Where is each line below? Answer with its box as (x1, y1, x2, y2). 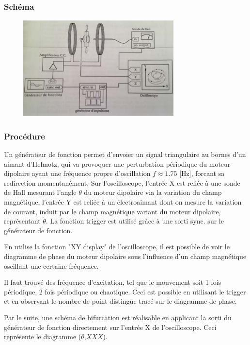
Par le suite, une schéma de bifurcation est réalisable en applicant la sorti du (4, 312, 232, 322)
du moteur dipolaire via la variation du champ (84, 187, 222, 197)
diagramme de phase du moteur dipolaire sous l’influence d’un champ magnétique (4, 251, 247, 261)
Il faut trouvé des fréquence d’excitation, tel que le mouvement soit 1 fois (4, 277, 221, 287)
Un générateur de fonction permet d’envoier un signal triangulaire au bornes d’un (4, 149, 246, 159)
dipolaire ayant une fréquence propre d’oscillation (4, 168, 151, 178)
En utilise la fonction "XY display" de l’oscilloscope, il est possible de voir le (4, 241, 230, 252)
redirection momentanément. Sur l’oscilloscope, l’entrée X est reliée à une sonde (4, 177, 240, 188)
